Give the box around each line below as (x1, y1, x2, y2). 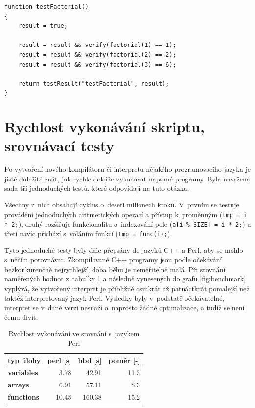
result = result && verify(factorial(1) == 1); (18, 42, 176, 49)
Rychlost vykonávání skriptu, (4, 116, 205, 136)
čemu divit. (4, 312, 38, 322)
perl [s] (47, 355, 71, 365)
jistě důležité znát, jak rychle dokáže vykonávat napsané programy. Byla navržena (4, 173, 250, 183)
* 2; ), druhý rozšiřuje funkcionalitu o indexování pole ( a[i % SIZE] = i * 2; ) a (4, 219, 251, 229)
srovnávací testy (4, 136, 115, 156)
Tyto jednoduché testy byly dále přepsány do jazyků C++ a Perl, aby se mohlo (4, 245, 243, 255)
